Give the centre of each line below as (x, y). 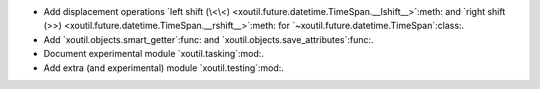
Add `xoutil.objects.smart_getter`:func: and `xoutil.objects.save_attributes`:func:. (208, 39)
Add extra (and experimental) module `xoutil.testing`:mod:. (164, 67)
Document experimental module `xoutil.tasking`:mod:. (154, 54)
